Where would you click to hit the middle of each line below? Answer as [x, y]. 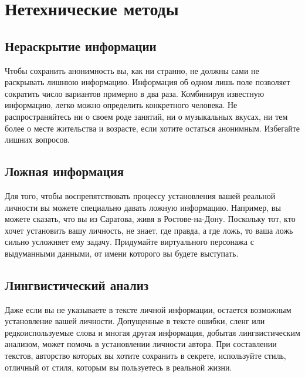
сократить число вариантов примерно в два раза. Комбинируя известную [135, 93]
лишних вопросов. [37, 139]
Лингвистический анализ [77, 285]
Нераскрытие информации [81, 46]
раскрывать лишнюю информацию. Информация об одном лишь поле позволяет [148, 82]
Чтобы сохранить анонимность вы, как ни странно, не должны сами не [132, 70]
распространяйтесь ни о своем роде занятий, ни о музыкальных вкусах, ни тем [146, 116]
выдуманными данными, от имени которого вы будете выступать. [122, 253]
